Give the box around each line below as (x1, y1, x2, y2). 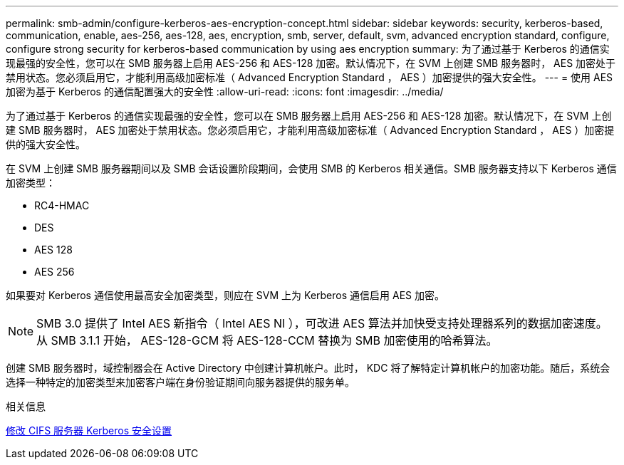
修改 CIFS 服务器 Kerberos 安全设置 (6, 424, 172, 437)
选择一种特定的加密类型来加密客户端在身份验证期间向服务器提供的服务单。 (6, 376, 355, 388)
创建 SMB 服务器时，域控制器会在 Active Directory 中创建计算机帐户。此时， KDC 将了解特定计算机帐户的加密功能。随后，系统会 (6, 362, 610, 374)
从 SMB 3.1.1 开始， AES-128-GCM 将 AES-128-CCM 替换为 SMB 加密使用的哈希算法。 (36, 333, 498, 348)
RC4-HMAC (34, 199, 90, 211)
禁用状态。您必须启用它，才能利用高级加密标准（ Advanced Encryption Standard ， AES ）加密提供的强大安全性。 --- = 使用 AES (6, 71, 613, 83)
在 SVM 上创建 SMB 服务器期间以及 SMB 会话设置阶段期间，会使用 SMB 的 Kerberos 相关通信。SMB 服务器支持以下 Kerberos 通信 (6, 162, 617, 174)
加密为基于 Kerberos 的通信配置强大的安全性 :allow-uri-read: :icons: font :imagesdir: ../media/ (6, 85, 444, 98)
